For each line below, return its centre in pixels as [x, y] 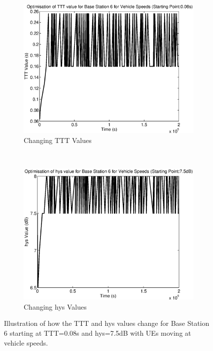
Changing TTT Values [58, 140]
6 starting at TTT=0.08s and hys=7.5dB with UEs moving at [98, 333]
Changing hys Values [55, 306]
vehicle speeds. [26, 342]
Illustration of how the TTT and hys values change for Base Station [107, 323]
